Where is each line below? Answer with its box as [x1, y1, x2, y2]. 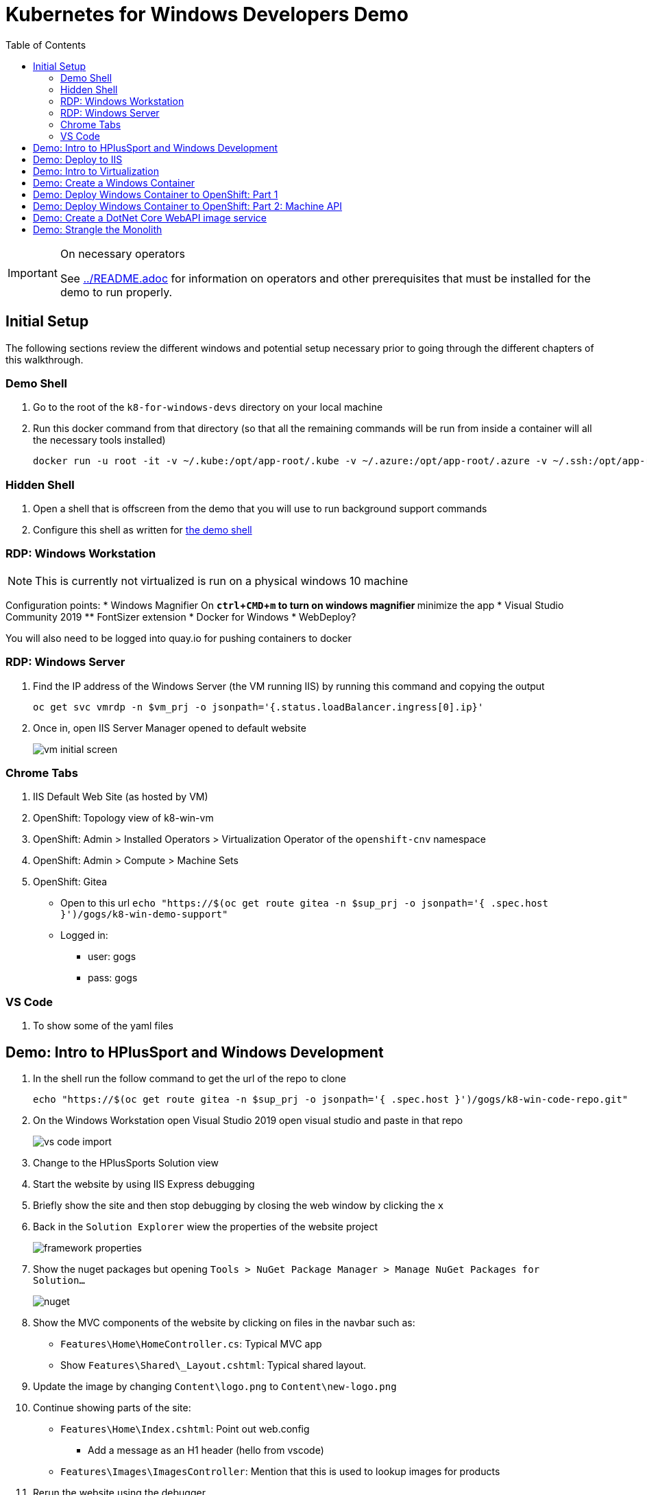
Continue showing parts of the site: [33, 1401, 191, 1413]
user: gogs [88, 950, 136, 963]
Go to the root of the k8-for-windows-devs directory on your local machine [33, 401, 383, 414]
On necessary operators [60, 246, 185, 261]
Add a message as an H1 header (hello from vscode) [88, 1444, 324, 1456]
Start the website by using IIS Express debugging [33, 1177, 255, 1190]
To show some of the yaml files [33, 1020, 173, 1032]
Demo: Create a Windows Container [33, 176, 195, 189]
